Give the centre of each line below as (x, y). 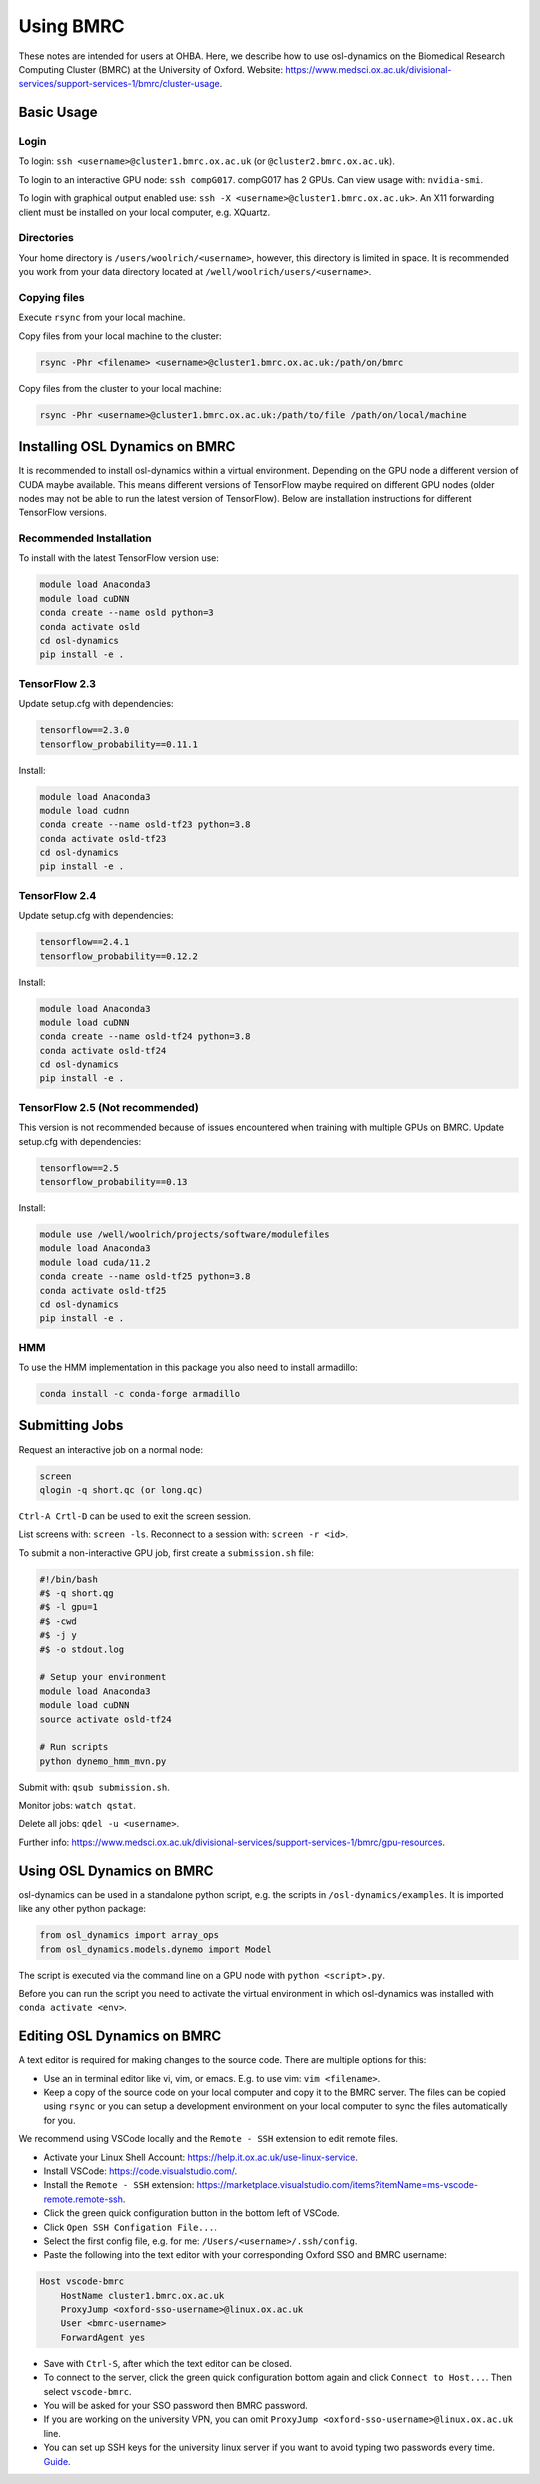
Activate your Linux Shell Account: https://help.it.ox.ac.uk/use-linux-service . (201, 2157)
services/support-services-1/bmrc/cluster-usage (119, 84)
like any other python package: (82, 1909)
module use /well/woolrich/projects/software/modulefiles (184, 1234)
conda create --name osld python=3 (126, 613)
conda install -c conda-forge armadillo (139, 1394)
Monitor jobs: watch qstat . (77, 1806)
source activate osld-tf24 (105, 1719)
